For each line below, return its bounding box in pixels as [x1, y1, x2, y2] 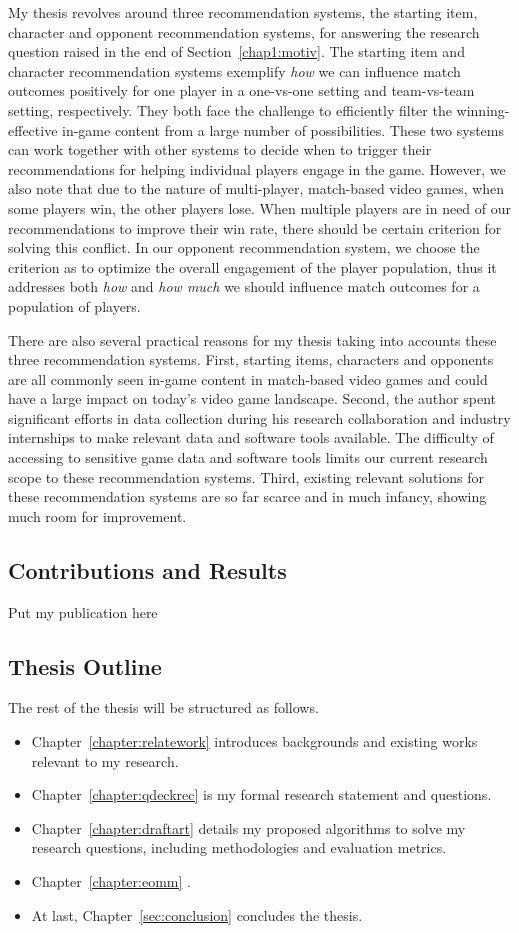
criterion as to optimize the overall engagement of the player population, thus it [8, 256, 497, 277]
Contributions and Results [8, 554, 287, 585]
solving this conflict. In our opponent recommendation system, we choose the [8, 237, 480, 258]
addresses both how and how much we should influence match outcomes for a [8, 276, 480, 297]
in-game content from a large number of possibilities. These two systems [62, 119, 505, 140]
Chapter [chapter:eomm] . [31, 871, 191, 891]
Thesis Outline [8, 650, 162, 681]
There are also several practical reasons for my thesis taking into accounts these [8, 329, 497, 350]
